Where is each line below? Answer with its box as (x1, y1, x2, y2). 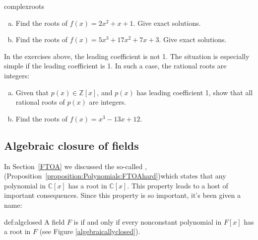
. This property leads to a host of (127, 180, 228, 190)
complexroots (4, 1, 45, 11)
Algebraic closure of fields (4, 137, 139, 153)
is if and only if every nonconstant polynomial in (73, 216, 222, 227)
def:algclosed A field (4, 216, 65, 227)
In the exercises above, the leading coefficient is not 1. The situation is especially (4, 51, 250, 61)
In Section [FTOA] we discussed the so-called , (4, 161, 147, 171)
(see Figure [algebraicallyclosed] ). (39, 226, 140, 237)
